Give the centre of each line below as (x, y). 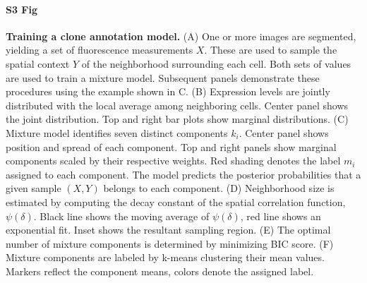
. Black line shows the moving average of (121, 216)
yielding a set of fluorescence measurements (100, 50)
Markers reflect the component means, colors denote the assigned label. (160, 271)
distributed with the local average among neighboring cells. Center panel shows (177, 105)
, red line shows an (281, 216)
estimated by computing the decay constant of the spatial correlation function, (176, 201)
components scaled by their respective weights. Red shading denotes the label (173, 161)
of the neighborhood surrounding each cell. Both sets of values (216, 63)
